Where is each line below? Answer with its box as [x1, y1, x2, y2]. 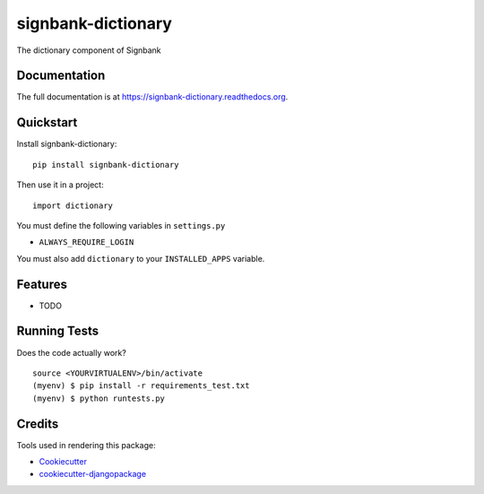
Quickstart [16, 115, 78, 130]
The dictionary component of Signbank [16, 45, 161, 56]
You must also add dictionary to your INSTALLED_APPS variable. [16, 253, 265, 264]
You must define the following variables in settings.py [16, 220, 226, 230]
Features [16, 276, 67, 291]
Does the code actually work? [16, 347, 127, 358]
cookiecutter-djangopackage [39, 469, 147, 480]
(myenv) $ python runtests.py [32, 393, 166, 403]
